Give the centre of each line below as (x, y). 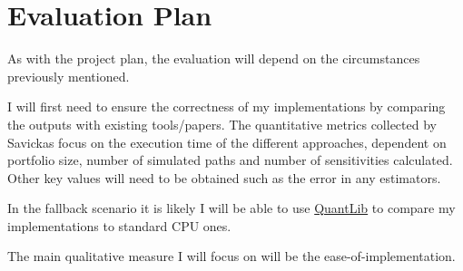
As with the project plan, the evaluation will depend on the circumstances (214, 58)
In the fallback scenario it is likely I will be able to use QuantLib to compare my (231, 208)
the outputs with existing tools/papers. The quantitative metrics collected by (222, 124)
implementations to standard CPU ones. (119, 225)
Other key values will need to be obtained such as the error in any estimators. (224, 177)
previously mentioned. (69, 76)
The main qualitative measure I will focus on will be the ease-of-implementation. (231, 256)
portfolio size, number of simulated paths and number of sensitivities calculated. (230, 160)
